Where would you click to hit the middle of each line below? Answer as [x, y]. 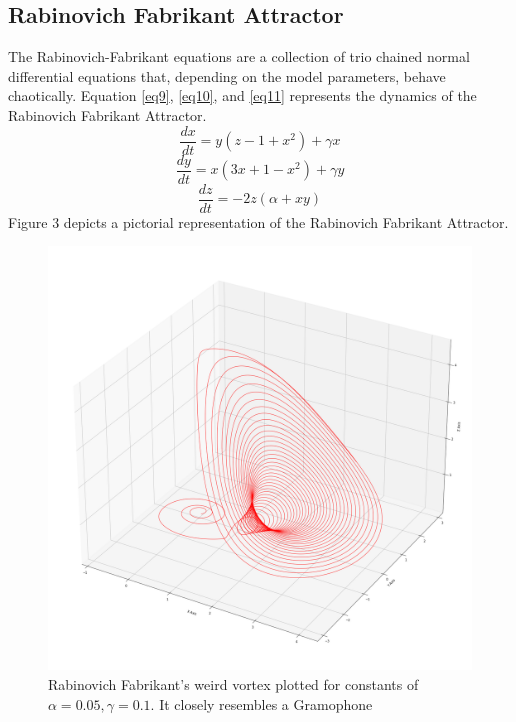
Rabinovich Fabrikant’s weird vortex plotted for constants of [233, 683]
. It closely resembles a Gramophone [261, 703]
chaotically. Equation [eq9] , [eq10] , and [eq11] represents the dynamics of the [242, 95]
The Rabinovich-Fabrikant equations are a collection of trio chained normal [239, 56]
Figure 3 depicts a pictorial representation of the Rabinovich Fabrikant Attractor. [258, 221]
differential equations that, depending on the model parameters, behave [227, 75]
